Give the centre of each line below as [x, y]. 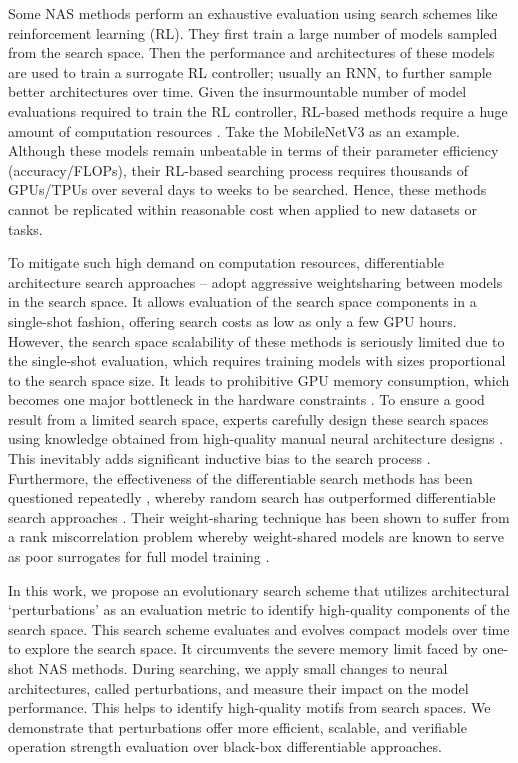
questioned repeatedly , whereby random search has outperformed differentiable [252, 497]
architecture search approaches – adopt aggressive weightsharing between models [255, 281]
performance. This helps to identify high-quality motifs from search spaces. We [249, 707]
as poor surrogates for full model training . [139, 556]
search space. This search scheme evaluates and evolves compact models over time [259, 628]
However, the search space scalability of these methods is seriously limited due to [256, 340]
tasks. [25, 228]
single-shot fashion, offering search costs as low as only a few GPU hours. [232, 320]
